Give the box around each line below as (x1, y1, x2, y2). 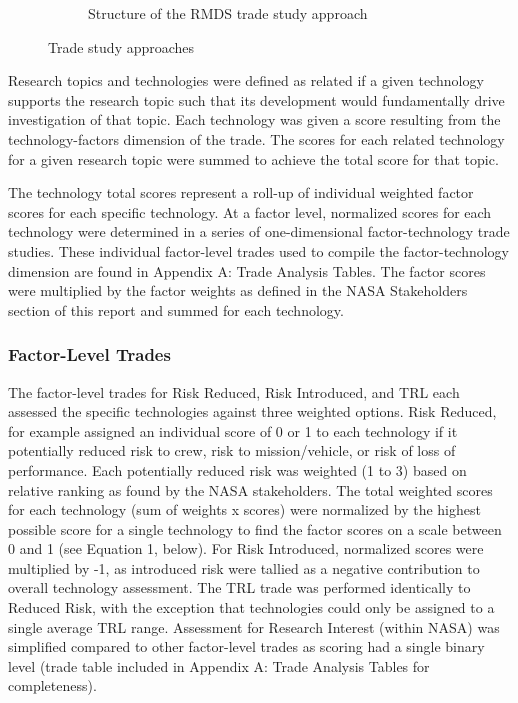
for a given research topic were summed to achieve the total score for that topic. (8, 148, 499, 169)
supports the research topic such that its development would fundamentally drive (8, 89, 505, 110)
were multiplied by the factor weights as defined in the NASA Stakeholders (8, 280, 468, 301)
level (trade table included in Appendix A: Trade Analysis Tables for (8, 655, 430, 676)
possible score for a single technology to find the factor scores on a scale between (8, 518, 502, 539)
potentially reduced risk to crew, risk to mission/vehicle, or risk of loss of (8, 440, 456, 461)
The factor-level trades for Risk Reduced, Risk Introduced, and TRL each (8, 381, 460, 402)
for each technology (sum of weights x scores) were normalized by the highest (8, 499, 481, 520)
